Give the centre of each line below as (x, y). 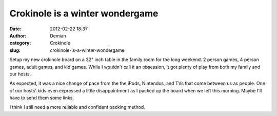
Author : (18, 35)
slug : (15, 50)
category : (20, 43)
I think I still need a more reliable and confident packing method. (77, 107)
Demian (58, 35)
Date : (15, 29)
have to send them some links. (42, 98)
